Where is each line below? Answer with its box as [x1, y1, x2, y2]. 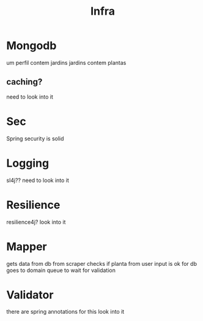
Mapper [6, 240, 47, 254]
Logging [6, 156, 50, 170]
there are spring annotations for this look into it [6, 308, 125, 315]
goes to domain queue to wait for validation [6, 266, 116, 274]
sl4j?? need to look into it [6, 176, 69, 184]
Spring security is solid [6, 135, 64, 142]
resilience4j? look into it [6, 218, 66, 225]
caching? [6, 77, 43, 87]
